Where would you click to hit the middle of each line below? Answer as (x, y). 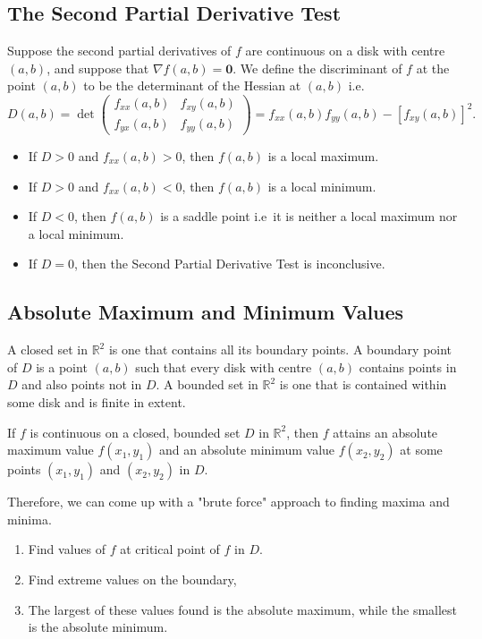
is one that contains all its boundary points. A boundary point (280, 349)
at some (421, 450)
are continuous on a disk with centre (345, 51)
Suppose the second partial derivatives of (119, 51)
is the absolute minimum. (98, 627)
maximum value (51, 450)
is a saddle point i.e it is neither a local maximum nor (309, 216)
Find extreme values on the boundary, (132, 579)
